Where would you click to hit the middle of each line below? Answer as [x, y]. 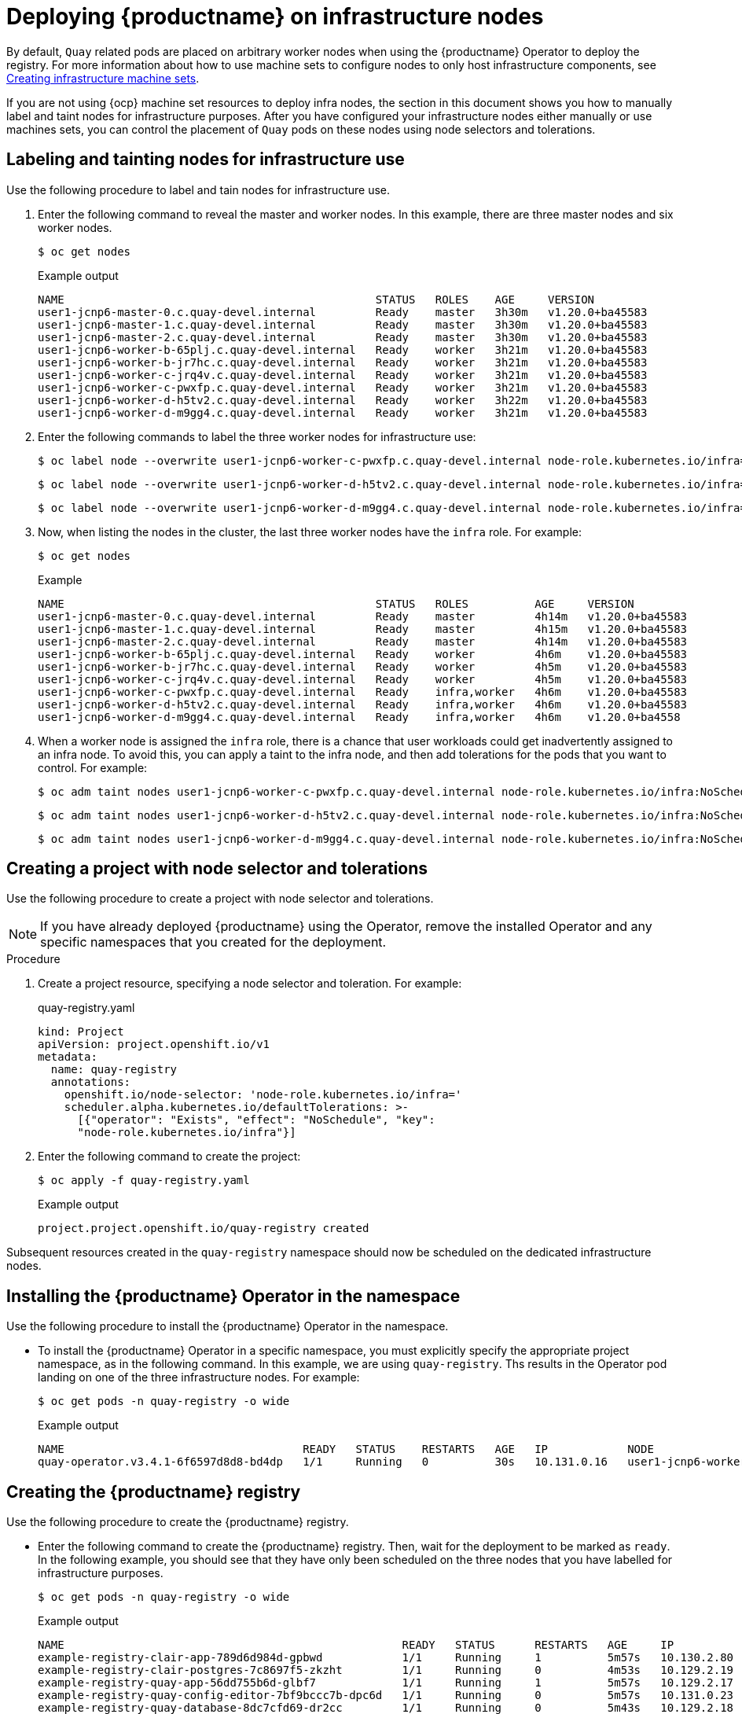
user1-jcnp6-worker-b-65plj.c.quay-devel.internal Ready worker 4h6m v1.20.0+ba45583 [363, 654]
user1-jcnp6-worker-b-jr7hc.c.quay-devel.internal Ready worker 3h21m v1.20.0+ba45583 [343, 362]
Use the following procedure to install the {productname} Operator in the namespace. [228, 1326]
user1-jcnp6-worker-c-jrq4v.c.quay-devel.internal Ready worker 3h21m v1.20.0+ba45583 [343, 375]
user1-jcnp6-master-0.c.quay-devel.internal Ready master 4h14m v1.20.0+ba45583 [363, 616]
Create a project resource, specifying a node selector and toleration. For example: [250, 984]
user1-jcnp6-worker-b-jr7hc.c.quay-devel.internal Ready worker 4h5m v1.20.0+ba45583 [363, 666]
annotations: [91, 1082]
